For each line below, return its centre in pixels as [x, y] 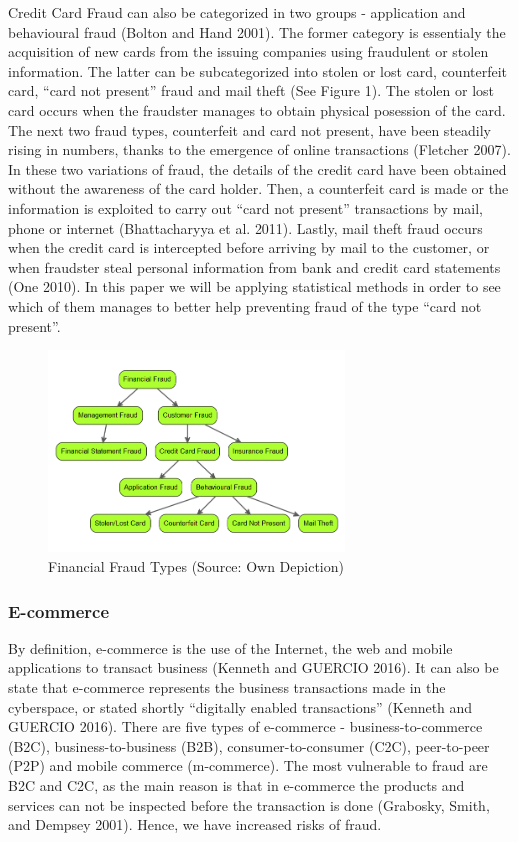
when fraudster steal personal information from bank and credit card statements [254, 266]
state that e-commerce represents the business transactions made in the [227, 687]
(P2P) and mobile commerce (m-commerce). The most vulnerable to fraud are [248, 765]
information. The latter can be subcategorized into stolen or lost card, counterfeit [258, 70]
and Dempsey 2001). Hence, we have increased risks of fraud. [195, 824]
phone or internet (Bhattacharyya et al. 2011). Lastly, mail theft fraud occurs [245, 227]
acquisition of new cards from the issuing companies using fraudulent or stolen [248, 51]
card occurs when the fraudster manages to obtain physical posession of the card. [257, 109]
